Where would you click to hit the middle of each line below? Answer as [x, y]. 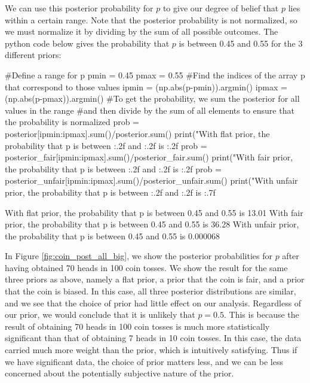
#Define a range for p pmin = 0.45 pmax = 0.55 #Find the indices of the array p [155, 75]
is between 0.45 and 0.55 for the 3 [241, 43]
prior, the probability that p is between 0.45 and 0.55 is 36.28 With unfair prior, [152, 224]
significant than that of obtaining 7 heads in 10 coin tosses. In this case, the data [153, 338]
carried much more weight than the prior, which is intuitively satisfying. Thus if [151, 350]
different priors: [33, 55]
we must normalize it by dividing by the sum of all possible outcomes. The [142, 31]
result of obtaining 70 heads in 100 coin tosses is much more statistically [137, 326]
